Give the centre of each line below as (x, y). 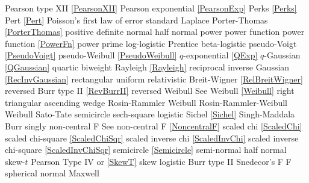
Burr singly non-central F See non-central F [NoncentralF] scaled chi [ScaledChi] (154, 126)
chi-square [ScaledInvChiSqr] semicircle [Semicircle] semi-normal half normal (146, 150)
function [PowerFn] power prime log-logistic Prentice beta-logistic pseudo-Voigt (151, 43)
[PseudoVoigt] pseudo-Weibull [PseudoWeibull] (91, 55)
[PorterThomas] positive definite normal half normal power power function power (155, 32)
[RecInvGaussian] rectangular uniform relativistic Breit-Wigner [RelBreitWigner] (154, 79)
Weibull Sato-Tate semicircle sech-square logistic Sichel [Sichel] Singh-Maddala (150, 114)
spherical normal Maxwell (52, 173)
